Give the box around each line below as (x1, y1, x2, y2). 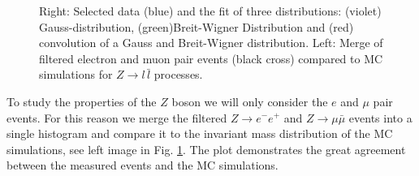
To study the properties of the (6, 92, 157, 109)
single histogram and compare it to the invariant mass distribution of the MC (6, 125, 393, 142)
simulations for (39, 66, 113, 83)
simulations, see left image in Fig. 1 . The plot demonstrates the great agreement (6, 140, 406, 157)
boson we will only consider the (171, 92, 328, 109)
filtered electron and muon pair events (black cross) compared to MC (39, 49, 383, 67)
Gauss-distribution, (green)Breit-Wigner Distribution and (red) (39, 18, 354, 35)
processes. (153, 66, 203, 83)
